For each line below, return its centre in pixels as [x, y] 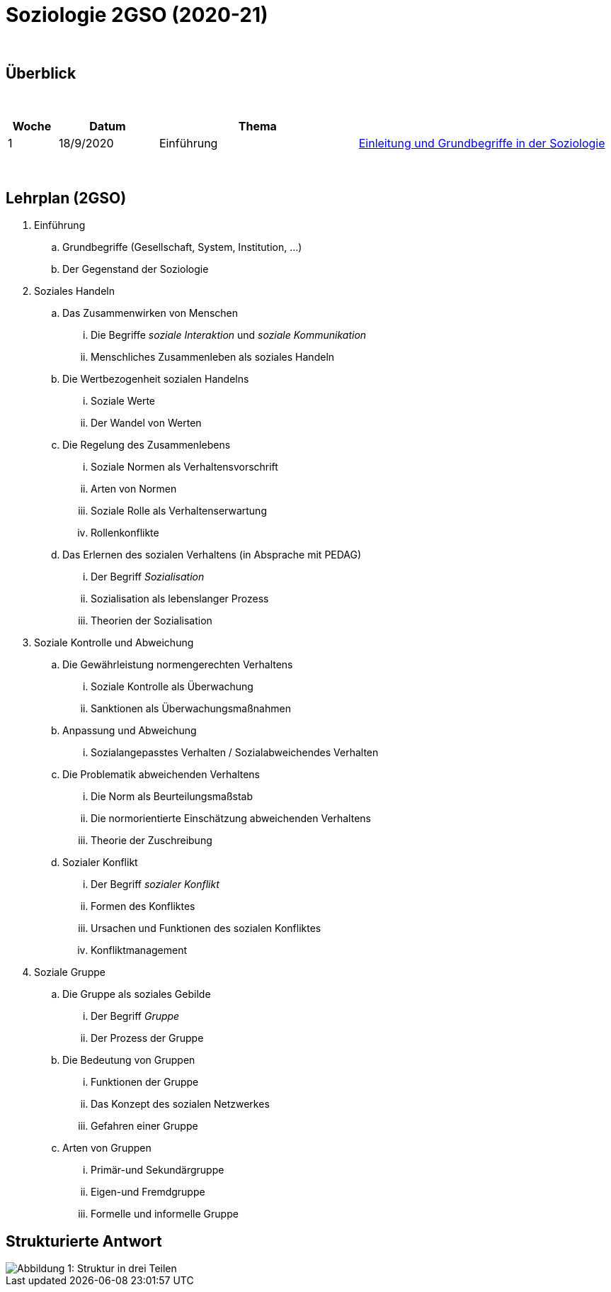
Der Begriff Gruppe [135, 1016]
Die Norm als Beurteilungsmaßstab [172, 797]
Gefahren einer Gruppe [144, 1126]
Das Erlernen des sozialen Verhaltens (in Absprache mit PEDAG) [212, 555]
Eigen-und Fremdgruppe [148, 1192]
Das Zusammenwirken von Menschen [150, 313]
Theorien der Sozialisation [152, 621]
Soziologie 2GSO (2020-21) [137, 15]
